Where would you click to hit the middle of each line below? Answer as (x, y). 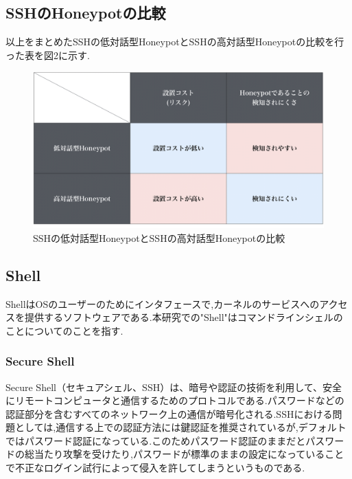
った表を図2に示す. (48, 55)
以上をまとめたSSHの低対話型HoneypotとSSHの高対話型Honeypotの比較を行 (175, 42)
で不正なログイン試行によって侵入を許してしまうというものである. (155, 468)
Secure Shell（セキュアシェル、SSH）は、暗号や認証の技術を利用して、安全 (174, 387)
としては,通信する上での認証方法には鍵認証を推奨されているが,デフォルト (180, 427)
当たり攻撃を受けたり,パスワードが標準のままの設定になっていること (189, 454)
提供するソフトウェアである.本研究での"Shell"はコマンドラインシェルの (184, 317)
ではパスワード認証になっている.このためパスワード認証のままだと (156, 440)
